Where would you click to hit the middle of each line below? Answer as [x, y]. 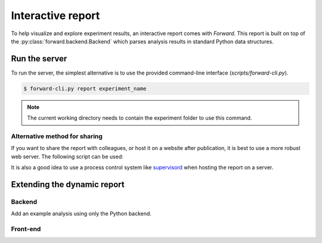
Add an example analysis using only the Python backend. [81, 214]
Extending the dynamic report [68, 184]
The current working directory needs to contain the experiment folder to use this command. [140, 118]
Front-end [26, 229]
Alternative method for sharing [57, 136]
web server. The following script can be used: [67, 156]
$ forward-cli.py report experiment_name [85, 88]
